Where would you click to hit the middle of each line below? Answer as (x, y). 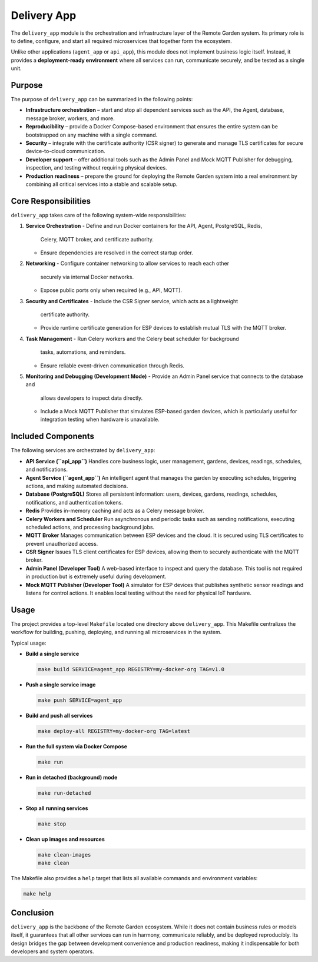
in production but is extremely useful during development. (96, 576)
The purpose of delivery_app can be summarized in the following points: (102, 99)
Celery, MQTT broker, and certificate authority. (97, 239)
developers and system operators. (52, 951)
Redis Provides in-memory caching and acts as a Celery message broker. (115, 511)
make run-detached (64, 793)
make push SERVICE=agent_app (80, 700)
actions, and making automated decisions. (77, 486)
